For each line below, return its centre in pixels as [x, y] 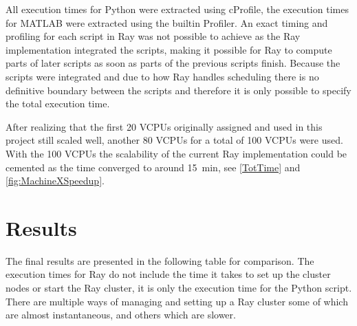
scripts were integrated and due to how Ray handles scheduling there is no [162, 76]
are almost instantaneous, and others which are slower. [121, 315]
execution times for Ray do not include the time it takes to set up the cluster [168, 274]
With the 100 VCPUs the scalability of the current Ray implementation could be [176, 153]
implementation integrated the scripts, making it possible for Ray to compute [169, 49]
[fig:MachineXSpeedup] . [55, 181]
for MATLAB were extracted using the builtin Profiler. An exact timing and [167, 22]
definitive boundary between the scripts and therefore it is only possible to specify [178, 90]
